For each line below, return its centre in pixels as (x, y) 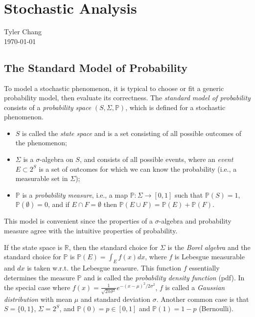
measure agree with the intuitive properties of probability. (91, 231)
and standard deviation (116, 299)
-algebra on (57, 159)
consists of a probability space (48, 107)
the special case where (37, 287)
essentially (204, 268)
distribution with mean (38, 299)
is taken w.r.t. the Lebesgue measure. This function (104, 268)
